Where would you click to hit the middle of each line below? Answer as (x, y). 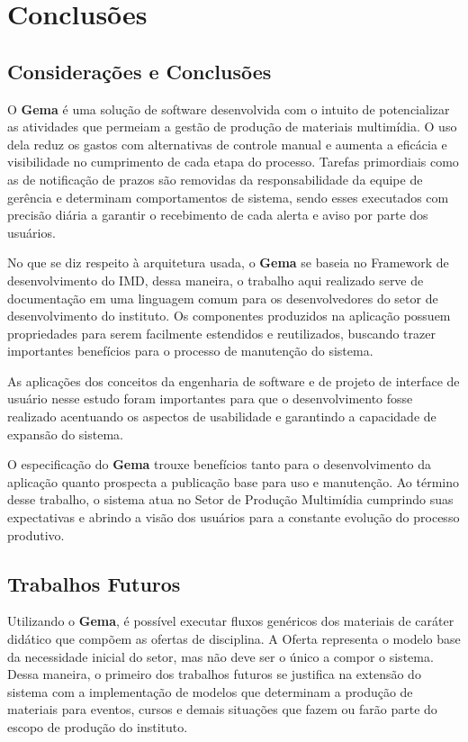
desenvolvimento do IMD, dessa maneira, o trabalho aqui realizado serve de (216, 280)
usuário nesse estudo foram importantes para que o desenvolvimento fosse (210, 398)
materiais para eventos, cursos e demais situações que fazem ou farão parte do (222, 709)
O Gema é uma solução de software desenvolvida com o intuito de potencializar (229, 109)
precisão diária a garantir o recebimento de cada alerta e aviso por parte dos (218, 215)
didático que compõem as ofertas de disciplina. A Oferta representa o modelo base (234, 639)
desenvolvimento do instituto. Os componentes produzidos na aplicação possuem (229, 316)
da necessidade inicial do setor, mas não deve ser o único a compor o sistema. (220, 656)
